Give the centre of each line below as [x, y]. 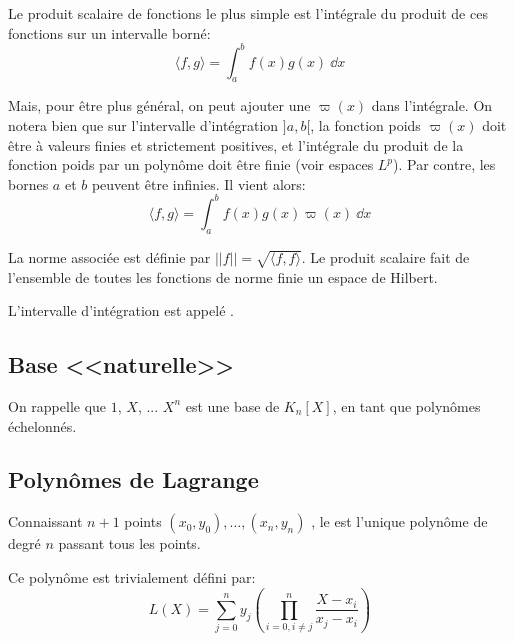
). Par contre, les [444, 164]
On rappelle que [57, 405]
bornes [28, 183]
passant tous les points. [129, 543]
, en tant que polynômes [406, 405]
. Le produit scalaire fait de [385, 256]
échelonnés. [42, 425]
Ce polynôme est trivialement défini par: [132, 576]
